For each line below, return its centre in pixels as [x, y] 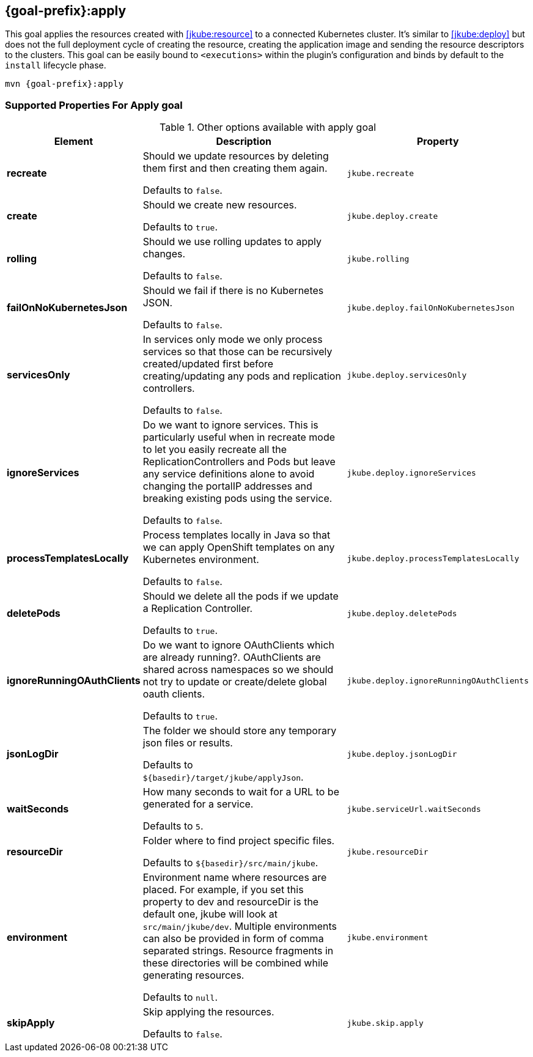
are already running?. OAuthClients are [232, 657]
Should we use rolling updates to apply [232, 242]
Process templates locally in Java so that [237, 535]
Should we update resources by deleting [236, 156]
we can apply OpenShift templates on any [239, 547]
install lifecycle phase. [56, 65]
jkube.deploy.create [392, 216]
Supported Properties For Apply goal [94, 105]
